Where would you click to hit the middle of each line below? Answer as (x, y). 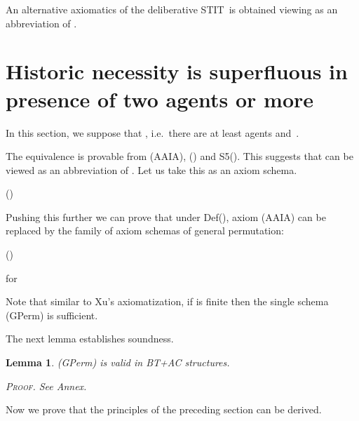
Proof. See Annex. (46, 386)
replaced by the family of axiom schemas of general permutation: (145, 230)
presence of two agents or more (160, 99)
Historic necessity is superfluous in (177, 71)
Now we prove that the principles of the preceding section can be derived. (164, 409)
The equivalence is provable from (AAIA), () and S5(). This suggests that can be (179, 156)
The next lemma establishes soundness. (90, 339)
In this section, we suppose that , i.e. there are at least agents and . (153, 132)
